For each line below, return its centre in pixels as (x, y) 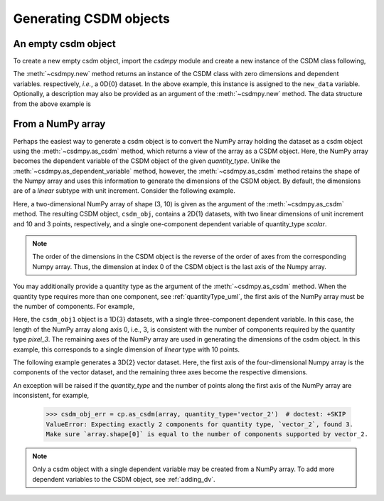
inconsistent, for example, (51, 396)
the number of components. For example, (74, 306)
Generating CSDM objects (91, 19)
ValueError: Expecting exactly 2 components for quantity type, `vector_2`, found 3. (199, 424)
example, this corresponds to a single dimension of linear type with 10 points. (127, 349)
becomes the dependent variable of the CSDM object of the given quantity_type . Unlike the (147, 161)
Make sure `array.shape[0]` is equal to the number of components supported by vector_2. (207, 434)
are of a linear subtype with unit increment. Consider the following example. (124, 191)
